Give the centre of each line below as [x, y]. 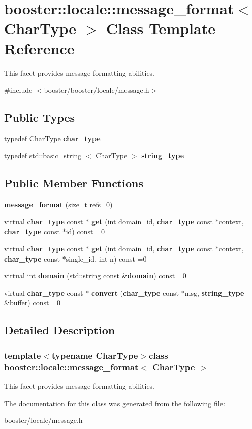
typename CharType [95, 355]
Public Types [40, 117]
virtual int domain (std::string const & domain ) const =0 [95, 276]
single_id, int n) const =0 [106, 258]
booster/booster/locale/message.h [97, 90]
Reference [39, 48]
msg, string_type [214, 292]
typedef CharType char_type [52, 138]
